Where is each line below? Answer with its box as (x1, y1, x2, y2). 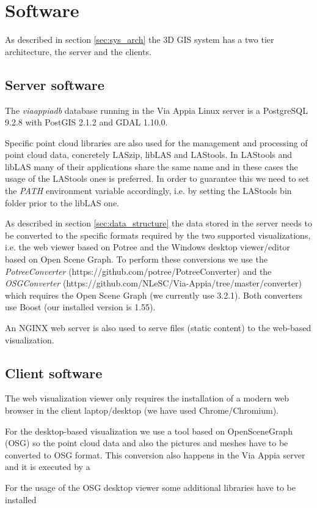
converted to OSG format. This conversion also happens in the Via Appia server (5, 448, 305, 461)
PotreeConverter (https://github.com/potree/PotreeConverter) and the (5, 264, 272, 277)
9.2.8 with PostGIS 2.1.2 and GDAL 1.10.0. (5, 116, 168, 129)
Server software (5, 75, 104, 94)
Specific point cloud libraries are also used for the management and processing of (5, 136, 308, 149)
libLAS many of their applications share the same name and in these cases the (5, 160, 298, 173)
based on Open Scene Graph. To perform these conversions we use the (5, 253, 268, 266)
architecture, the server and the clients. (5, 45, 151, 58)
